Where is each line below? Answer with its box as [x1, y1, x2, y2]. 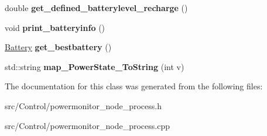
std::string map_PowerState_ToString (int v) [5, 60, 184, 72]
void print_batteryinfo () [5, 21, 105, 33]
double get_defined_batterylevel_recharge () [5, 2, 188, 13]
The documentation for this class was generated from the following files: [5, 80, 263, 92]
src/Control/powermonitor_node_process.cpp [5, 119, 170, 131]
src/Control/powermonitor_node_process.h [5, 99, 162, 111]
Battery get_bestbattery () [5, 41, 112, 53]
